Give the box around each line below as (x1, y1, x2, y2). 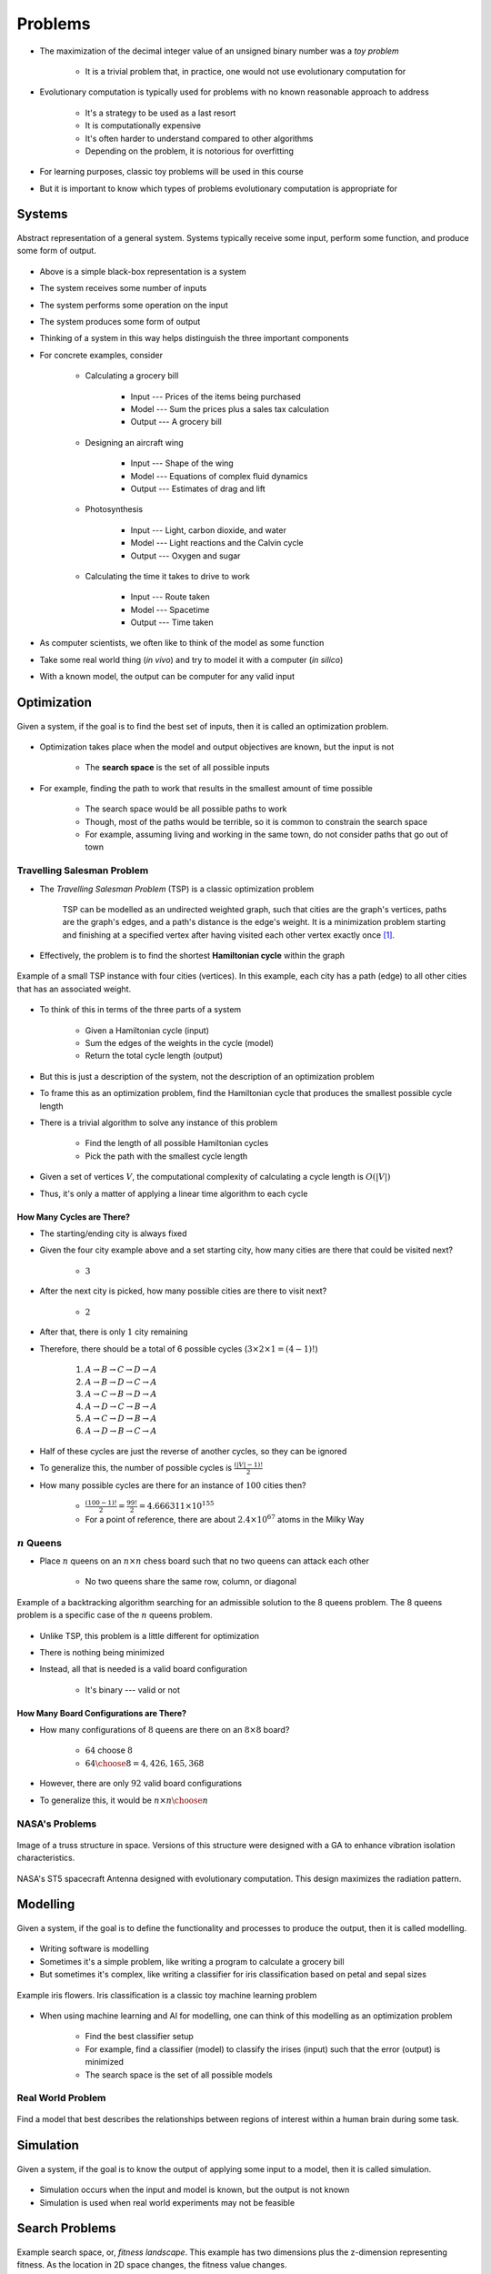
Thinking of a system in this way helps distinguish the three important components (39, 333, 349, 344)
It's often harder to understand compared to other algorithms (85, 133, 314, 144)
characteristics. (16, 1852, 75, 1864)
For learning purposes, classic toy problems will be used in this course (39, 166, 304, 177)
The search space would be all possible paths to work (85, 803, 287, 814)
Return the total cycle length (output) (85, 1051, 223, 1062)
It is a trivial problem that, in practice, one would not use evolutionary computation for (85, 65, 406, 76)
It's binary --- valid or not (85, 1684, 181, 1695)
